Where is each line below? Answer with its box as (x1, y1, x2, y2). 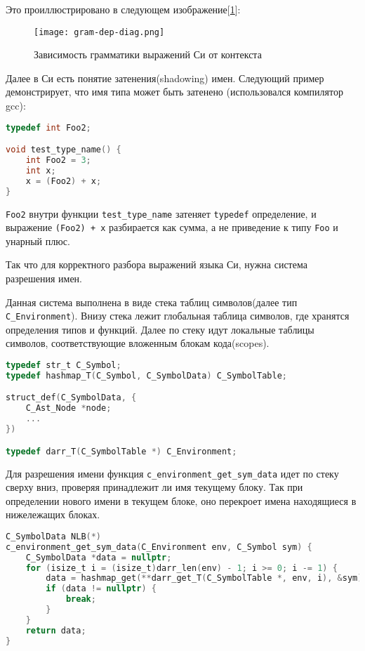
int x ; (25, 165, 56, 176)
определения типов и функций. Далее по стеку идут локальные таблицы (6, 322, 314, 336)
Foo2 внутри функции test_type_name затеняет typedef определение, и (6, 206, 317, 221)
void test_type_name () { (6, 145, 121, 155)
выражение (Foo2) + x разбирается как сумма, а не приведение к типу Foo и (6, 220, 338, 235)
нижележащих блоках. (6, 507, 100, 522)
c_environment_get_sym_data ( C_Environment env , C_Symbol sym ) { (6, 541, 312, 552)
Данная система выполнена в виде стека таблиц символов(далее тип (6, 294, 298, 309)
